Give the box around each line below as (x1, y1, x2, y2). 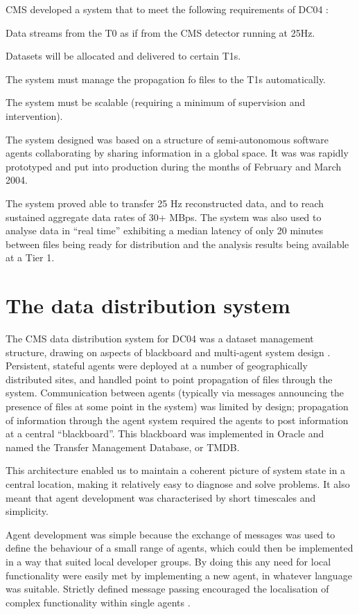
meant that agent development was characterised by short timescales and (6, 490, 316, 505)
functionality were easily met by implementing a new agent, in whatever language (6, 568, 352, 582)
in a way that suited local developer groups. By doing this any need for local (6, 554, 331, 568)
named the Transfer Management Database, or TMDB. (6, 439, 240, 454)
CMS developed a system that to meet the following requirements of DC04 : (6, 2, 329, 16)
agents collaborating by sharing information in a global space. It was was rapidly (6, 146, 349, 160)
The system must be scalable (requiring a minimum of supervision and (6, 95, 306, 109)
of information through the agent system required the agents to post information (6, 412, 349, 427)
